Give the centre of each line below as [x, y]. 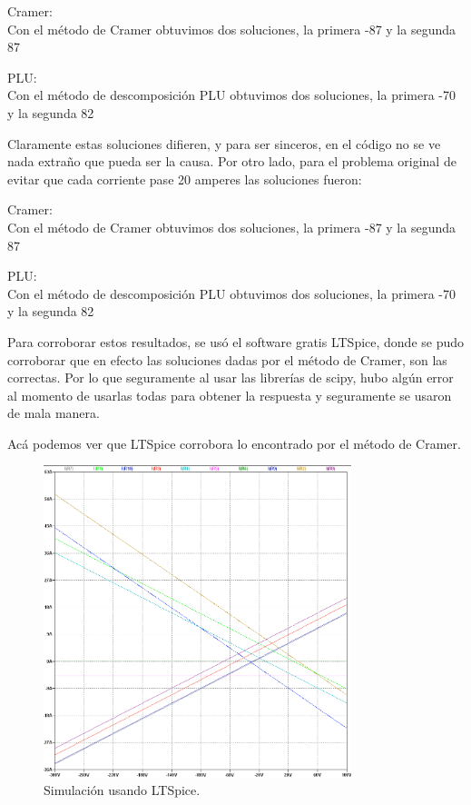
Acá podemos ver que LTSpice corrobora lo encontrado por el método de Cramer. [234, 443]
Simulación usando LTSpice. [122, 790]
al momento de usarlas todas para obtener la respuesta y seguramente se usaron [230, 395]
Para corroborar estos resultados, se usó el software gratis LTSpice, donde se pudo [236, 341]
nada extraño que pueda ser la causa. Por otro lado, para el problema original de [232, 161]
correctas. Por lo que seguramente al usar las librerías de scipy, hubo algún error [231, 378]
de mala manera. [54, 413]
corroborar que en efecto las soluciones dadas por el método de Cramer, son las [227, 359]
